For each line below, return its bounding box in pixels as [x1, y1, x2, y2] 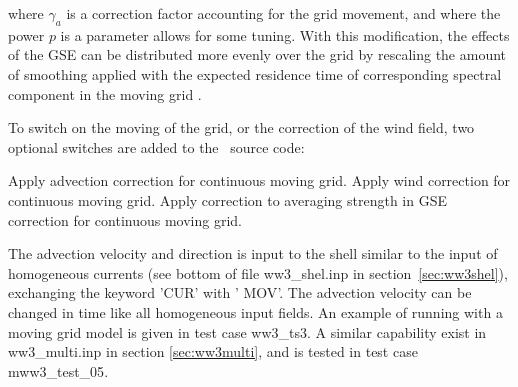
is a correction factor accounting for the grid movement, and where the [66, 3, 501, 23]
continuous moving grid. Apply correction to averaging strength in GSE [8, 189, 447, 210]
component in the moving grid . [8, 83, 202, 104]
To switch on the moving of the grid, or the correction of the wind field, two [8, 117, 475, 138]
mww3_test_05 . [8, 360, 109, 381]
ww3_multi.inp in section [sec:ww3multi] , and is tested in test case [8, 341, 418, 362]
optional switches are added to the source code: [8, 136, 305, 157]
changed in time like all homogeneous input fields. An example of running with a [8, 301, 503, 322]
